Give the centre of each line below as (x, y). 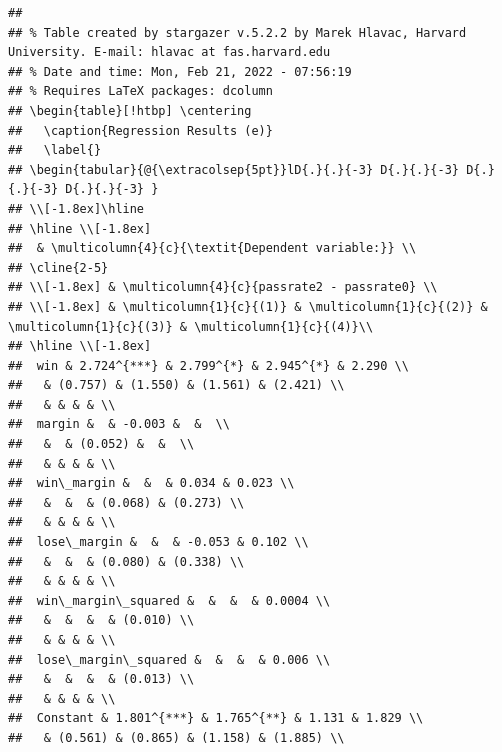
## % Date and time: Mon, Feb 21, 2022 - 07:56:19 (180, 71)
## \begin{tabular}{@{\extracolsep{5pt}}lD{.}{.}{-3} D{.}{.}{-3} (234, 169)
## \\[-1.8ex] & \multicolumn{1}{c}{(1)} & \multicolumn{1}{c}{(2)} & (248, 306)
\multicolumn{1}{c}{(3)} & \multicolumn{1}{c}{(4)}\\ (191, 326)
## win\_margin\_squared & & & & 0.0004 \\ (169, 600)
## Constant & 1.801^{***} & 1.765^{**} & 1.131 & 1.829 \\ (216, 718)
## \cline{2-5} (58, 267)
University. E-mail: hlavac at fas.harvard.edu (169, 52)
